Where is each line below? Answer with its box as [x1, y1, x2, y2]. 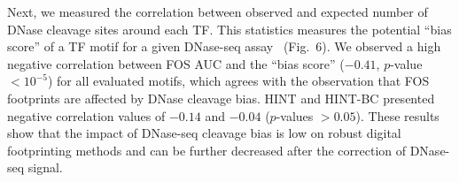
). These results [355, 106, 440, 125]
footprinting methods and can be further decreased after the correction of [7, 140, 407, 159]
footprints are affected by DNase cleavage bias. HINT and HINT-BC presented [7, 88, 435, 107]
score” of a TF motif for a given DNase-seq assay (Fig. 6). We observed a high [7, 37, 441, 56]
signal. [27, 158, 63, 177]
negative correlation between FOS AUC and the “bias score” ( [7, 54, 345, 72]
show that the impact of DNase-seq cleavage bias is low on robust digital [7, 124, 401, 142]
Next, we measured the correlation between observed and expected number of [7, 3, 428, 20]
